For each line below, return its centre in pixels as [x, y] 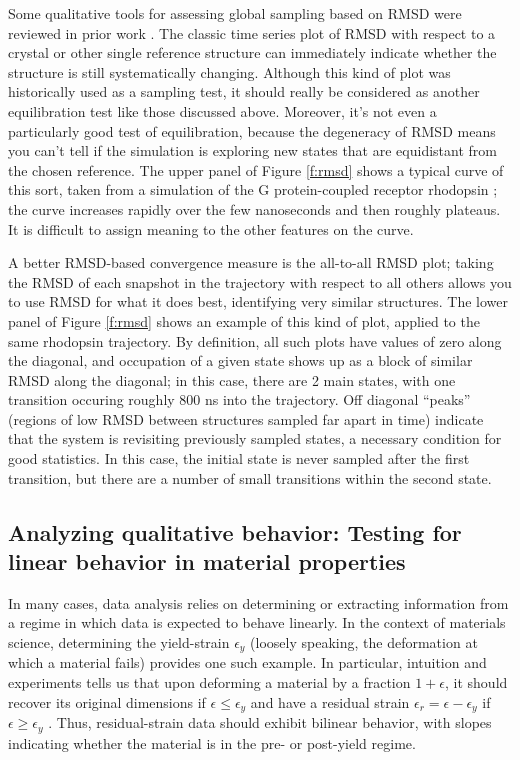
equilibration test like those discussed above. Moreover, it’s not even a [222, 110]
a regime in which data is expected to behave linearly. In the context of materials [257, 622]
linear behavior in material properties [207, 561]
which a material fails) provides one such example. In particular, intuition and [247, 662]
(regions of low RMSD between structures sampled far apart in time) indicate [246, 418]
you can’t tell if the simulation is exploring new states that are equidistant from [252, 150]
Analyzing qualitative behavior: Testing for [235, 531]
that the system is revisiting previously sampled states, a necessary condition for [255, 438]
